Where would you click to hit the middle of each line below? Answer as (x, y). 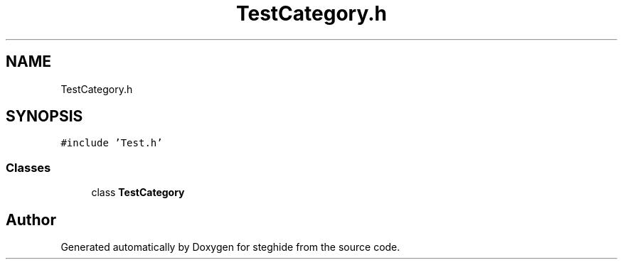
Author (31, 220)
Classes (28, 167)
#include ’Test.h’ (112, 143)
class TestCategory (138, 193)
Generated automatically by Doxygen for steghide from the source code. (230, 247)
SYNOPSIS (44, 117)
